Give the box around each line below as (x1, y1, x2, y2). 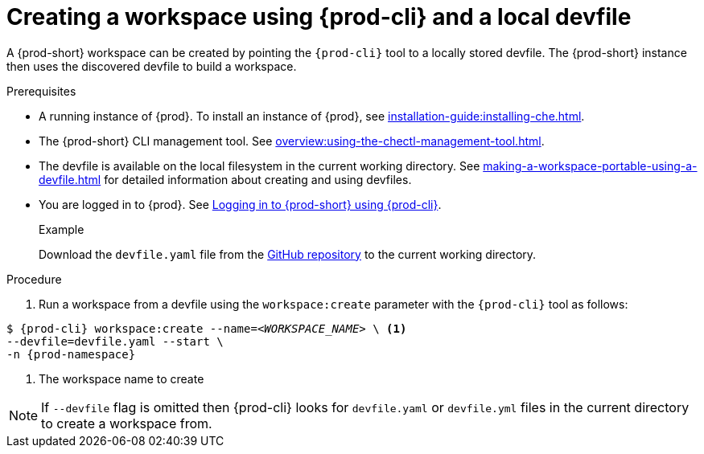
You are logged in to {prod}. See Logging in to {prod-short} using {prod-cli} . (39, 197, 442, 211)
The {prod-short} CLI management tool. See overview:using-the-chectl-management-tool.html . (39, 133, 545, 148)
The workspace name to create (39, 371, 204, 386)
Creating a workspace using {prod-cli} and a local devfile (6, 3, 632, 31)
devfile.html (39, 172, 101, 186)
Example (39, 222, 84, 236)
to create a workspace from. (41, 415, 212, 432)
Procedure (6, 272, 62, 286)
